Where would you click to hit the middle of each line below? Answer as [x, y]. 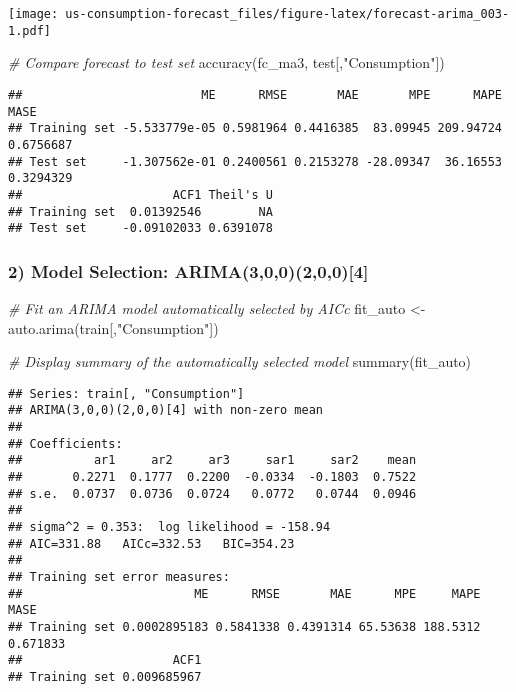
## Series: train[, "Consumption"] [126, 393]
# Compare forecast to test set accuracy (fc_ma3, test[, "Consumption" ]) [226, 62]
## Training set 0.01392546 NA [140, 211]
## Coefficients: [65, 443]
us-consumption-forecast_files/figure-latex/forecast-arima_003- [287, 14]
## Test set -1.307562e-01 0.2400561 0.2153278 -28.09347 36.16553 [255, 161]
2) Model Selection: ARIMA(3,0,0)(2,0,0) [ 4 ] [188, 270]
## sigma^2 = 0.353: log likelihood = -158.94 [169, 527]
